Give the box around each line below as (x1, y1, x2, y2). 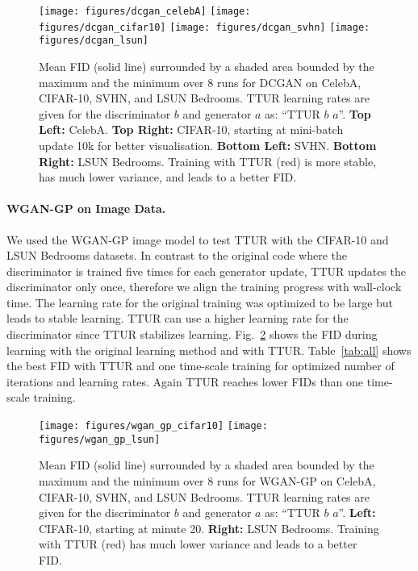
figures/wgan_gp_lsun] (39, 433, 161, 445)
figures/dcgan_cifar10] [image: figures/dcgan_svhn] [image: (39, 21, 370, 33)
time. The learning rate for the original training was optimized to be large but (6, 294, 394, 311)
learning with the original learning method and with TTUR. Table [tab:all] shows (6, 341, 412, 358)
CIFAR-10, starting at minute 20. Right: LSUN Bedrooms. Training (39, 519, 379, 536)
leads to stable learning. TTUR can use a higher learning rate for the (6, 310, 349, 327)
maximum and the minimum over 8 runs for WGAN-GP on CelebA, (39, 472, 376, 489)
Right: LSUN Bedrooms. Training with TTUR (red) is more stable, (39, 152, 377, 169)
